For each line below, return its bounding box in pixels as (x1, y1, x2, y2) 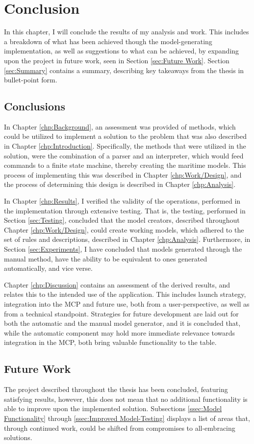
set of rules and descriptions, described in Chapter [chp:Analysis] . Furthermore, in (4, 234, 251, 244)
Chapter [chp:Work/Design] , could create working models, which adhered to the (4, 224, 244, 235)
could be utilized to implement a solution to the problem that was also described (4, 131, 247, 141)
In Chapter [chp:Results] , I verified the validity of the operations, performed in (4, 196, 241, 206)
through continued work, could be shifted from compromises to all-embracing (4, 422, 235, 433)
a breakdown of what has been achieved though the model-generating (4, 36, 212, 46)
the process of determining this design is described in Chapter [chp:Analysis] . (4, 179, 236, 189)
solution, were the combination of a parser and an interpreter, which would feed (4, 150, 244, 160)
